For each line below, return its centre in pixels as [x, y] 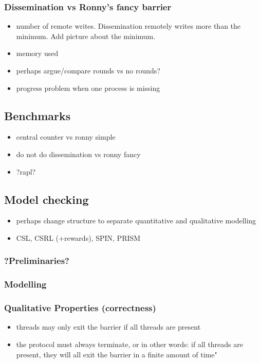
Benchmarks [38, 115]
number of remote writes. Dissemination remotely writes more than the [128, 26]
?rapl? [26, 171]
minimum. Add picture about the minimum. [86, 36]
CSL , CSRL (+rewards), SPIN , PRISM [78, 237]
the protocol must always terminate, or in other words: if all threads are [129, 344]
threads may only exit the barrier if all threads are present [108, 327]
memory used [37, 53]
